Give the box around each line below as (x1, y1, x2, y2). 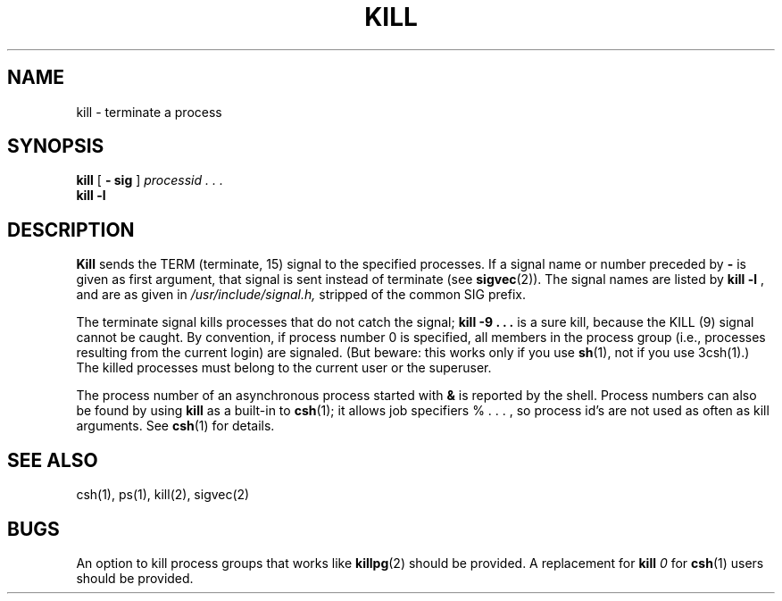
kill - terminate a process (76, 104, 222, 120)
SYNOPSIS (7, 135, 104, 158)
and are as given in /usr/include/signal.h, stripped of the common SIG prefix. (76, 287, 526, 303)
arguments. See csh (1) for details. (76, 418, 275, 434)
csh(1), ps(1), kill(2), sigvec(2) (76, 487, 250, 503)
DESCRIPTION (7, 218, 135, 241)
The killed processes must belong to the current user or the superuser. (76, 360, 492, 376)
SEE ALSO (7, 448, 98, 472)
